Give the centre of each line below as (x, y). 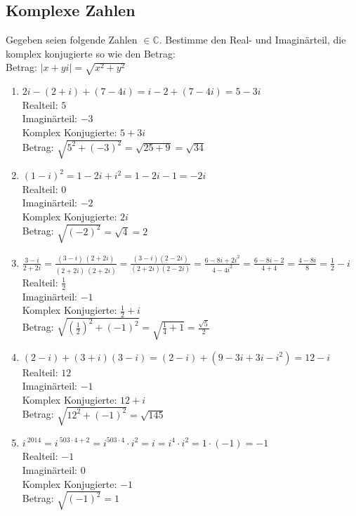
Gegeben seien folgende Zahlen (72, 40)
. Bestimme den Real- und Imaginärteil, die (252, 40)
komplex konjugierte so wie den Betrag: (91, 53)
